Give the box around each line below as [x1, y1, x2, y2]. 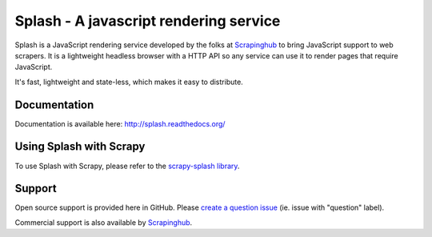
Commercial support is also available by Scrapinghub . [14, 217, 193, 227]
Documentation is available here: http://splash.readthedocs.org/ [14, 118, 226, 128]
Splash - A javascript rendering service [14, 12, 281, 30]
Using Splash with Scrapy [14, 140, 146, 154]
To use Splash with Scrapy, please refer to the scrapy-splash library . [14, 161, 240, 171]
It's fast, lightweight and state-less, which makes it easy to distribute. [14, 77, 243, 86]
